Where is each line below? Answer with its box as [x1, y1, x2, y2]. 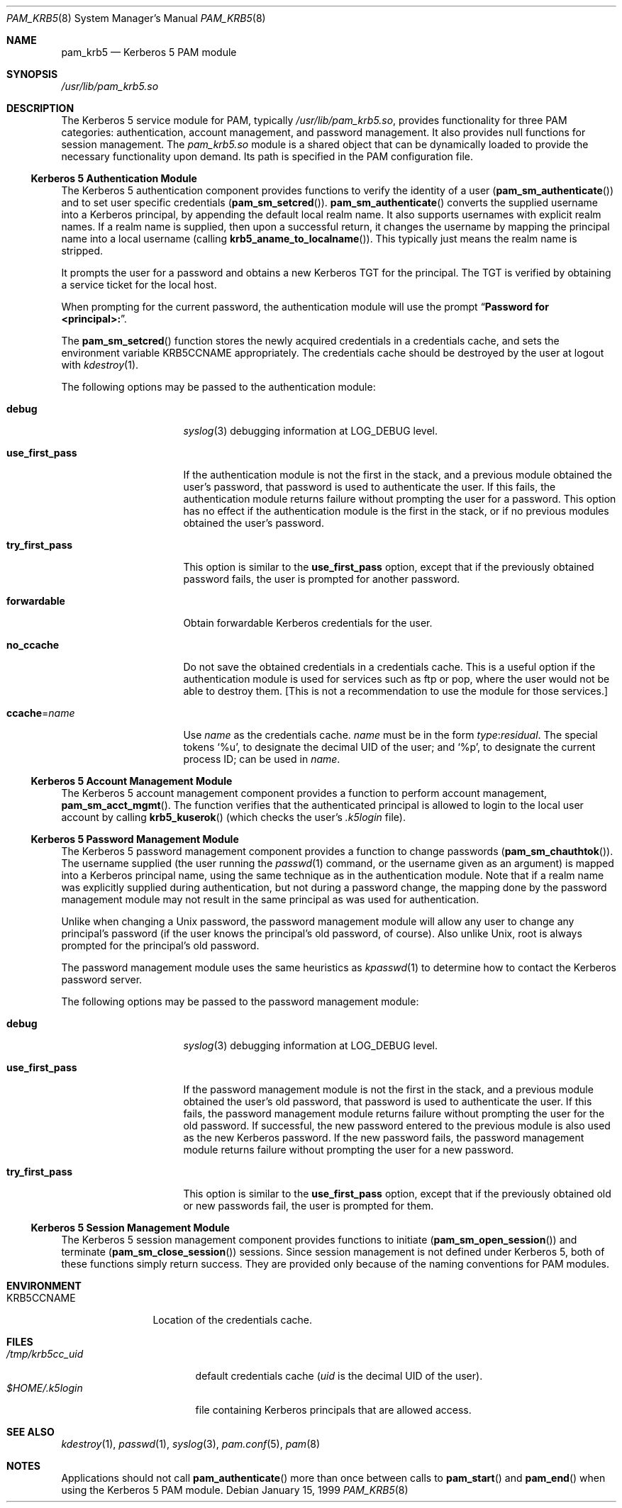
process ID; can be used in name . [183, 753, 340, 765]
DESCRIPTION [6, 102, 74, 114]
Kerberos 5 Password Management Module [30, 833, 239, 845]
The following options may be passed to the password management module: [61, 995, 419, 1007]
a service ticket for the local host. [61, 279, 217, 291]
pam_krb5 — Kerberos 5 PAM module [61, 46, 237, 58]
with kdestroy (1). [61, 359, 139, 371]
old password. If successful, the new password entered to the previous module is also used [183, 1119, 611, 1132]
